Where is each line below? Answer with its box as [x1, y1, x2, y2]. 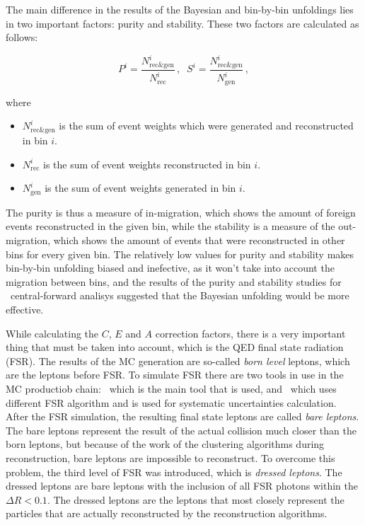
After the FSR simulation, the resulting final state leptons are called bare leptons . [6, 409, 359, 424]
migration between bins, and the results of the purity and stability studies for [6, 274, 342, 289]
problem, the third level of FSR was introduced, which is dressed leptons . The [6, 464, 342, 479]
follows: [6, 30, 38, 45]
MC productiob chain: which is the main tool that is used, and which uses [6, 381, 337, 396]
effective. [6, 301, 44, 316]
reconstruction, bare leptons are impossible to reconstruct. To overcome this [6, 450, 335, 465]
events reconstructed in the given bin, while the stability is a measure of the [6, 219, 335, 233]
